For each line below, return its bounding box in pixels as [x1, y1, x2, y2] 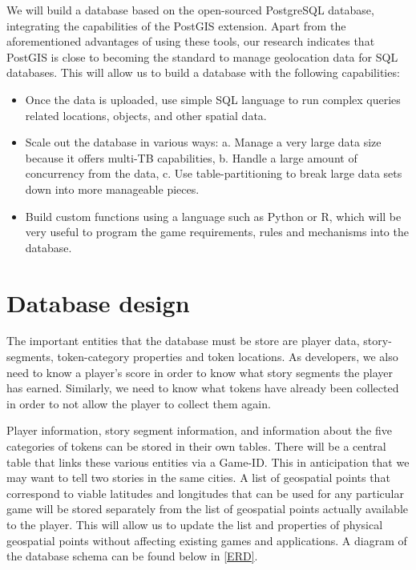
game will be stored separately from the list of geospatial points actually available [6, 500, 408, 517]
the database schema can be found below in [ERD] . [6, 548, 258, 564]
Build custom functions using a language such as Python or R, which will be [25, 207, 402, 224]
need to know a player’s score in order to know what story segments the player [6, 363, 394, 380]
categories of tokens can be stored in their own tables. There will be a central [6, 438, 386, 454]
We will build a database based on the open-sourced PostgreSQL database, [6, 2, 374, 18]
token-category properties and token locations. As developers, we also [57, 348, 398, 365]
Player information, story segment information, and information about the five [6, 422, 392, 439]
